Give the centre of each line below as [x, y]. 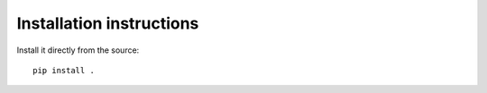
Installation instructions [108, 23]
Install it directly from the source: [78, 50]
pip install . [64, 70]
